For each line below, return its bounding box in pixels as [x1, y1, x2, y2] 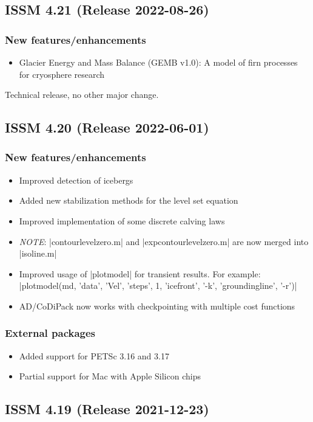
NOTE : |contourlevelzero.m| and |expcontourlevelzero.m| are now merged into [19, 235, 309, 247]
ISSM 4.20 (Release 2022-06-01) [5, 118, 209, 137]
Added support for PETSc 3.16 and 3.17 [19, 349, 169, 362]
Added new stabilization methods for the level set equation [19, 194, 238, 207]
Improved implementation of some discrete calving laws [19, 214, 225, 227]
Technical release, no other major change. [5, 88, 159, 101]
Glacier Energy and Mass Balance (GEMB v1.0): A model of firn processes [19, 56, 298, 68]
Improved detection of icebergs [19, 173, 133, 186]
